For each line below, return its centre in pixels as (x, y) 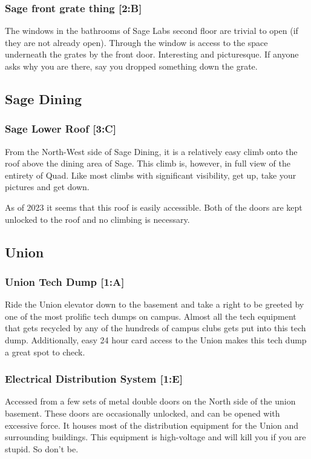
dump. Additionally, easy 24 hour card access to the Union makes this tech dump (156, 339)
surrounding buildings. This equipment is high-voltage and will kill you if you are (155, 437)
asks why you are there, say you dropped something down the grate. (131, 66)
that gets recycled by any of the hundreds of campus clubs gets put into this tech (155, 328)
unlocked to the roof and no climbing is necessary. (97, 219)
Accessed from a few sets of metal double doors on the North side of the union (150, 401)
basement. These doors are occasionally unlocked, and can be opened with (142, 413)
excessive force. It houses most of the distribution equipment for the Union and (152, 425)
